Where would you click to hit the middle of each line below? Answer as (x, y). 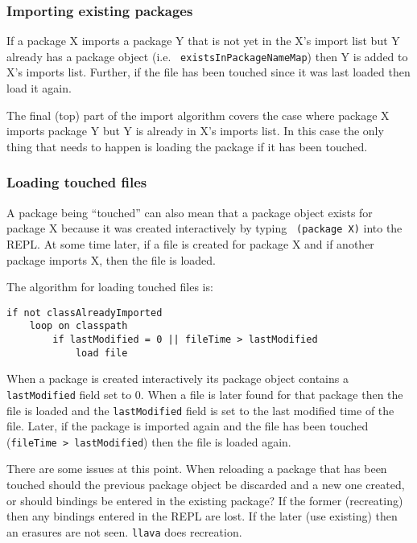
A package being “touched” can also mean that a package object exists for (190, 212)
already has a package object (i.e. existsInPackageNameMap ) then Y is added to (207, 56)
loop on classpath (78, 326)
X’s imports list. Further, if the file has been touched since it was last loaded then (208, 72)
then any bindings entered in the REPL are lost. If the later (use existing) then (202, 516)
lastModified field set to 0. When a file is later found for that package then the (205, 394)
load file (101, 353)
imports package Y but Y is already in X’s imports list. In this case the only (195, 131)
